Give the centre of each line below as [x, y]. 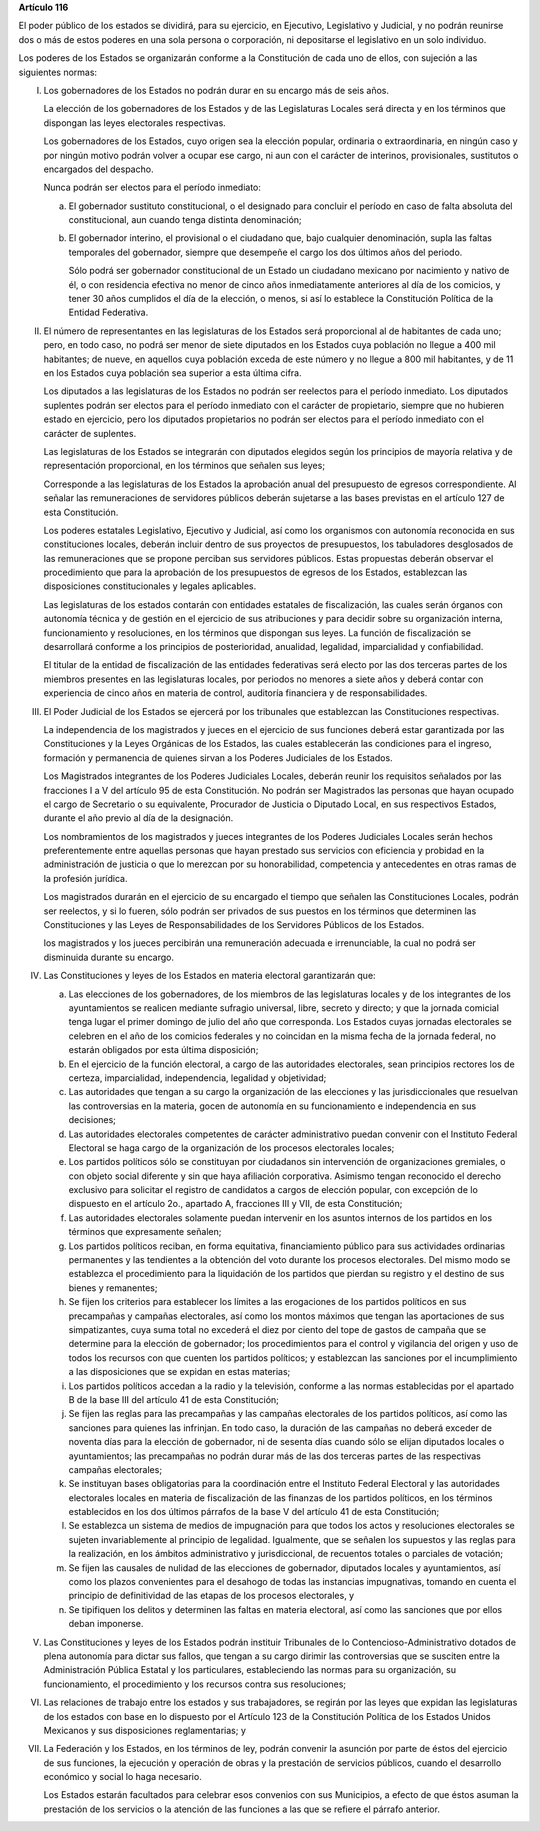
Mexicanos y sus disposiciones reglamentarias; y [145, 1730]
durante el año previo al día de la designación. [138, 818]
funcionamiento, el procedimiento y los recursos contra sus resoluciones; [195, 1684]
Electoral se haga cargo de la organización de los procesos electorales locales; [231, 1147]
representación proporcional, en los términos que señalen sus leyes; [184, 466]
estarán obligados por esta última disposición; [163, 1050]
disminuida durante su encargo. [109, 957]
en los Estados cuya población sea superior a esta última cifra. [172, 372]
